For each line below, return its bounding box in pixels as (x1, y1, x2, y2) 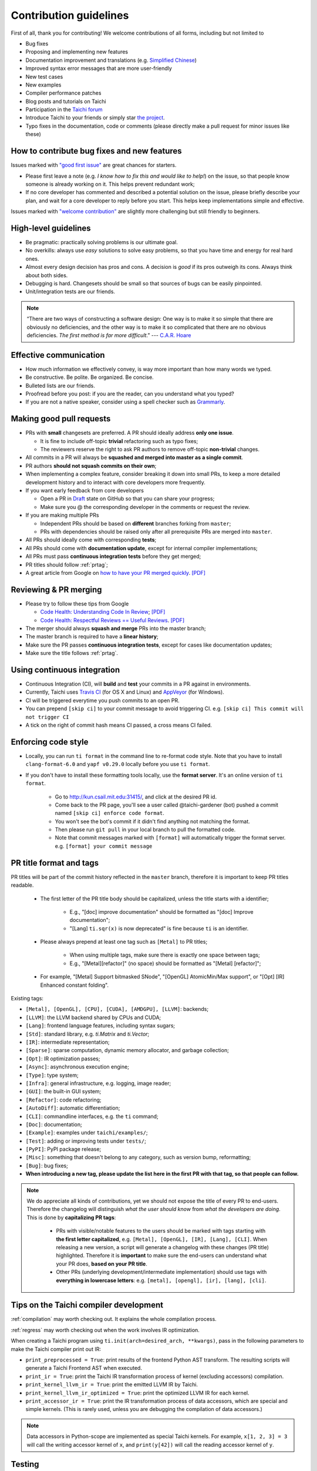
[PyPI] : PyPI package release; (25, 1146, 102, 1153)
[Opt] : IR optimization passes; (25, 1055, 100, 1062)
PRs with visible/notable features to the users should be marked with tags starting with (56, 1227, 266, 1234)
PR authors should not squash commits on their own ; (25, 462, 157, 469)
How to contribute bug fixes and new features (11, 146, 182, 156)
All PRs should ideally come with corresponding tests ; (25, 536, 157, 544)
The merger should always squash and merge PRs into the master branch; (25, 625, 207, 632)
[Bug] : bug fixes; (25, 1162, 69, 1169)
